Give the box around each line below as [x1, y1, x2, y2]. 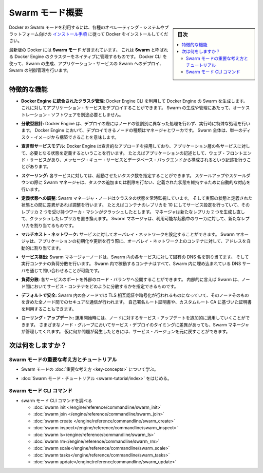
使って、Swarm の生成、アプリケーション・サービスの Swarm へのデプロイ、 [9, 60, 164, 66]
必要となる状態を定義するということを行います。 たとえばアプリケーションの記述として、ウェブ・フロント [29, 150, 244, 156]
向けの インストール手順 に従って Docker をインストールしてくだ [38, 31, 169, 37]
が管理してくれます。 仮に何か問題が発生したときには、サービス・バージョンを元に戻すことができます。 [21, 328, 231, 334]
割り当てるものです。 [34, 222, 76, 228]
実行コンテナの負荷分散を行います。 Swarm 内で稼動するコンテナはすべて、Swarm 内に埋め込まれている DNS [21, 261, 241, 266]
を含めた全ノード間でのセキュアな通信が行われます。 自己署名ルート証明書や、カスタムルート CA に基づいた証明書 [21, 299, 252, 305]
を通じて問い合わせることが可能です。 [25, 267, 102, 273]
